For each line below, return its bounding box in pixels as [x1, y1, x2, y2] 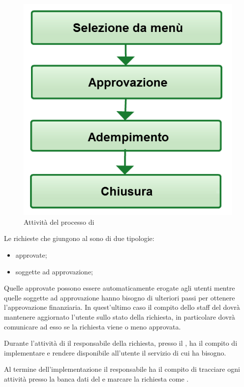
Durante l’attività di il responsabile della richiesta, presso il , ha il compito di [4, 338, 238, 348]
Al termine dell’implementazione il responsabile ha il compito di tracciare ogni [4, 364, 240, 374]
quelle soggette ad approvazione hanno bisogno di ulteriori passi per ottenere [4, 292, 235, 302]
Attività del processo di [24, 216, 94, 227]
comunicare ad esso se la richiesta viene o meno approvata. [4, 321, 181, 331]
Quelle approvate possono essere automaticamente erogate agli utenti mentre [4, 283, 235, 293]
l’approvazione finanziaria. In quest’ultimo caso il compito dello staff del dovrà [4, 302, 240, 312]
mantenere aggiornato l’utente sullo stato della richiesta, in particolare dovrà [4, 312, 235, 322]
